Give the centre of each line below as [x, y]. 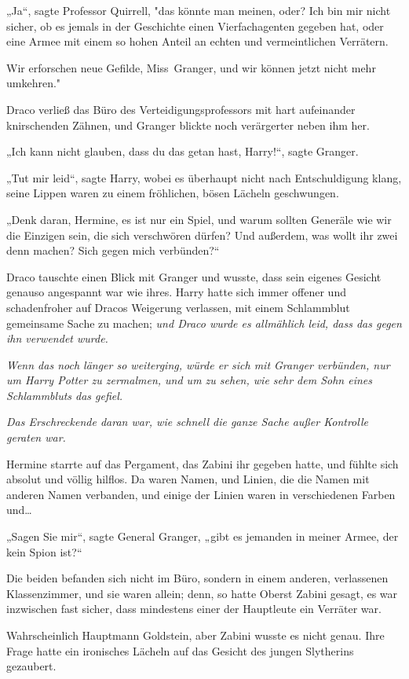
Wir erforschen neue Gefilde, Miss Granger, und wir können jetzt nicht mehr [191, 67]
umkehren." [34, 83]
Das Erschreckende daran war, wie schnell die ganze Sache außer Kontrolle [187, 422]
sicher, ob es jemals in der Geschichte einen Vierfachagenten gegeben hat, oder [195, 26]
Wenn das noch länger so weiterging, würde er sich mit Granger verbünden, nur [198, 364]
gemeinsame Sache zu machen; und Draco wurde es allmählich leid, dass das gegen [204, 323]
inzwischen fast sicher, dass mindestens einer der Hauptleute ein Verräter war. [194, 609]
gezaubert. [31, 666]
